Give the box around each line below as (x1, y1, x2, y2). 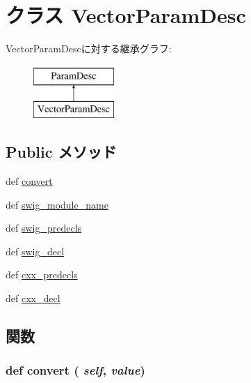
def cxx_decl (6, 291, 60, 306)
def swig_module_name (6, 197, 108, 211)
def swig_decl (6, 243, 65, 258)
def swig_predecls (6, 220, 82, 235)
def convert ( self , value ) (6, 361, 145, 379)
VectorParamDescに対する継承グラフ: (6, 41, 172, 56)
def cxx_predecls (6, 267, 78, 282)
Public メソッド (6, 141, 117, 163)
